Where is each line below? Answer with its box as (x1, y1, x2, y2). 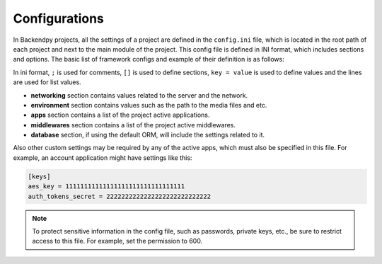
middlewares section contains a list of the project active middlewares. (30, 120, 236, 129)
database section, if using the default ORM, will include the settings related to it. (30, 131, 265, 139)
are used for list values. (13, 78, 81, 86)
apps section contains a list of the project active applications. (30, 110, 210, 120)
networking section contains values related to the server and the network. (30, 91, 248, 99)
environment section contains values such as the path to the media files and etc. (30, 101, 267, 109)
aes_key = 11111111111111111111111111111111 (28, 183, 185, 190)
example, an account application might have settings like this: (13, 153, 192, 162)
